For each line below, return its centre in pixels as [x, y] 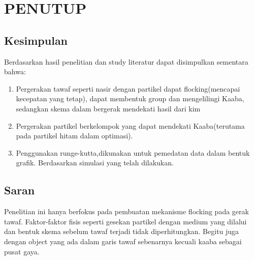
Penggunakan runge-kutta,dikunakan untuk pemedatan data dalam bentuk [133, 152]
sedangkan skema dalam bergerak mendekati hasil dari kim [108, 108]
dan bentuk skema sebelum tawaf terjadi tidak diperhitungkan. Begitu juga [122, 231]
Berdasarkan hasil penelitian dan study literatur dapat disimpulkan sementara [126, 61]
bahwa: [15, 71]
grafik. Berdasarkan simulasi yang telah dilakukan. [95, 163]
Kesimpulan [36, 40]
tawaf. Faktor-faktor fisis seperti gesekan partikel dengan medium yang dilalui [125, 221]
